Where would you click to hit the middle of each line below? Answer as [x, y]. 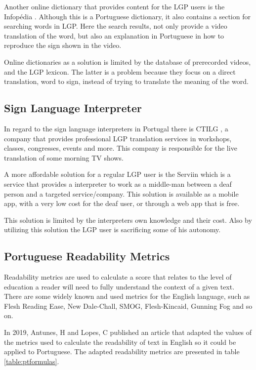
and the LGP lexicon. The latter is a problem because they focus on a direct [120, 71]
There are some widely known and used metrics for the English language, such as [127, 296]
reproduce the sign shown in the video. [63, 45]
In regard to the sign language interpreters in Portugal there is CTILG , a [116, 128]
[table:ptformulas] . [32, 361]
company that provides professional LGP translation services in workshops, [118, 138]
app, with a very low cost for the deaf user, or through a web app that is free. [122, 203]
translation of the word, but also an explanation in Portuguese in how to [114, 35]
